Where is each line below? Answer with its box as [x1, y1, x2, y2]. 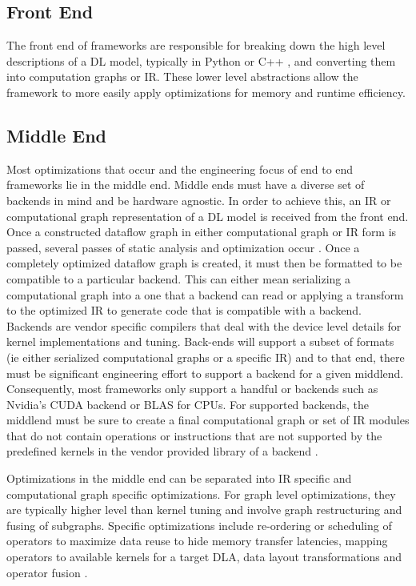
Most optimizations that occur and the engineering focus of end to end [6, 160, 354, 177]
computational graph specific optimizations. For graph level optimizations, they [6, 485, 396, 502]
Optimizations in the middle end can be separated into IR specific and [6, 470, 352, 487]
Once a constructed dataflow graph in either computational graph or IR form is [6, 223, 397, 240]
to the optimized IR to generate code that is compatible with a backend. [6, 302, 362, 319]
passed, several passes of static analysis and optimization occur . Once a [6, 239, 360, 255]
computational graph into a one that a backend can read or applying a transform [6, 286, 404, 303]
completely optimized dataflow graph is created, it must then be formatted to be [6, 255, 402, 271]
